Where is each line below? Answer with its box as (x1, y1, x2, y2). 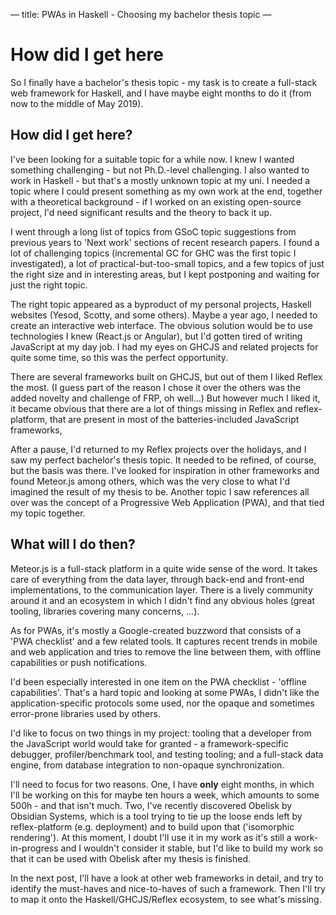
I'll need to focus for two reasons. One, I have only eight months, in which (10, 778, 315, 790)
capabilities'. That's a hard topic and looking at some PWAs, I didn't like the (10, 686, 320, 698)
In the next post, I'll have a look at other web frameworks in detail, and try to (10, 872, 324, 884)
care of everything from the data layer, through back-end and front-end (10, 573, 305, 585)
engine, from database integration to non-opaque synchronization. (10, 759, 285, 771)
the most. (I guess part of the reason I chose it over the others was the (10, 381, 301, 393)
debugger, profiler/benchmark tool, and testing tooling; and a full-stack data (10, 748, 324, 760)
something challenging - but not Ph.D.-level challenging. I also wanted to (10, 164, 310, 176)
